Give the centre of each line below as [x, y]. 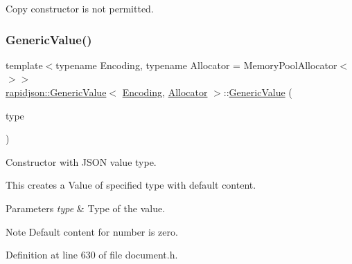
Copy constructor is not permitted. [80, 8]
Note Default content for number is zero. [92, 231]
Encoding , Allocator [165, 92]
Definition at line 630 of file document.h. [92, 255]
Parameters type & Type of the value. [86, 208]
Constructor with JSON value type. [81, 161]
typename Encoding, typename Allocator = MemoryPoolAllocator [196, 65]
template [24, 65]
